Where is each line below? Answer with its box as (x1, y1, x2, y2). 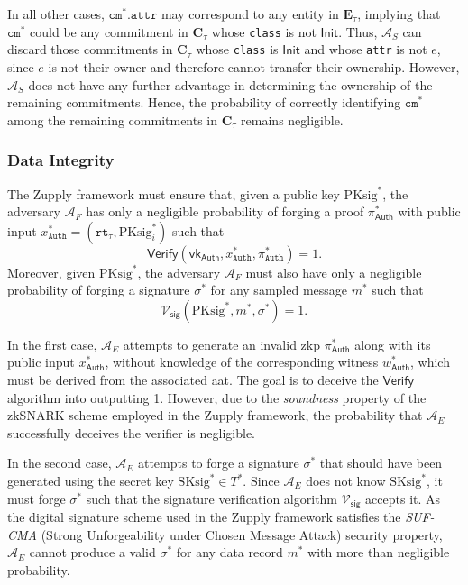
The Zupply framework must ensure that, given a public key (7, 184, 340, 203)
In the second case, (7, 453, 112, 472)
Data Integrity (7, 149, 115, 171)
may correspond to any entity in (161, 5, 339, 23)
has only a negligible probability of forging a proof (86, 202, 364, 221)
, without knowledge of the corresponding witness (105, 352, 379, 371)
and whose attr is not (304, 40, 427, 59)
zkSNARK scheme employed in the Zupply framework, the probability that (7, 406, 423, 425)
